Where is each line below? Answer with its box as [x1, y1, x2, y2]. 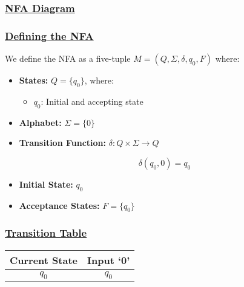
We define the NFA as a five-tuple [5, 52, 131, 65]
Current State [10, 252, 78, 267]
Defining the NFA [5, 28, 94, 43]
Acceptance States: [19, 199, 100, 211]
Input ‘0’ [87, 252, 130, 267]
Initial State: [19, 177, 73, 190]
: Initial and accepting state [41, 94, 143, 107]
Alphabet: [19, 116, 62, 128]
